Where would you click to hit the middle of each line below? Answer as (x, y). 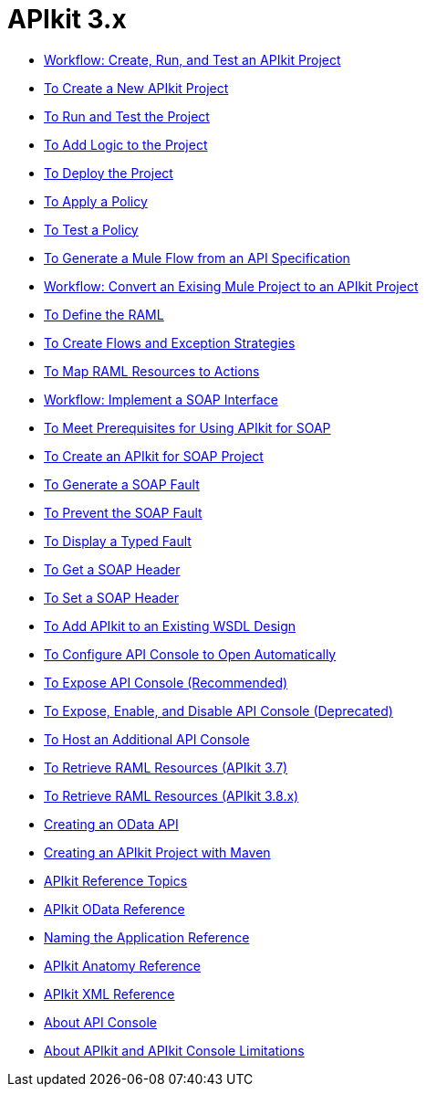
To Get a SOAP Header (112, 569)
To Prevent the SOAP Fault (123, 512)
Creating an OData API (111, 824)
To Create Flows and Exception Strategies (170, 342)
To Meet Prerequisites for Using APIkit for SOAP (187, 427)
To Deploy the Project (109, 173)
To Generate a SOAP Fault (122, 484)
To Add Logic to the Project (126, 144)
